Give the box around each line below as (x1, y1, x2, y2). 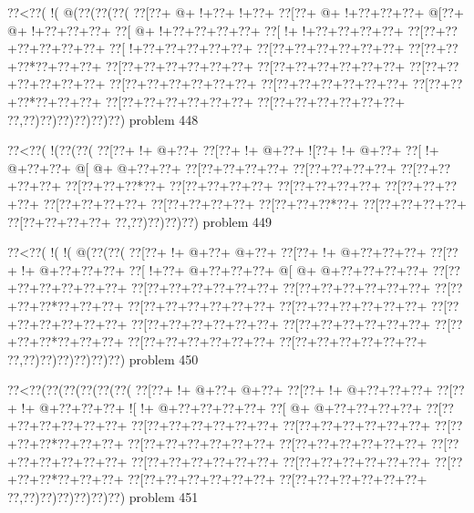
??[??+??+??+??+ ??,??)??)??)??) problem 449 (7, 211, 273, 231)
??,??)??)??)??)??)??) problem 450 (7, 349, 199, 368)
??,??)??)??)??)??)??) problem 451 (7, 487, 199, 506)
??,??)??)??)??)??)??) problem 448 (7, 109, 199, 128)
